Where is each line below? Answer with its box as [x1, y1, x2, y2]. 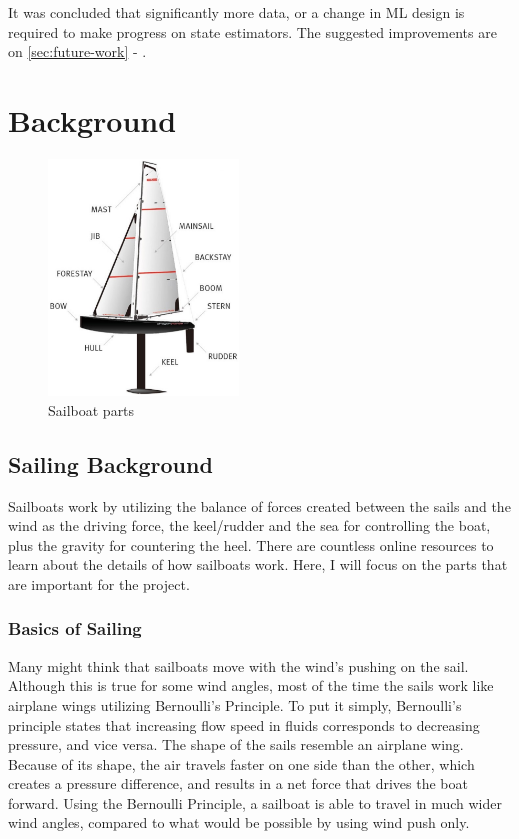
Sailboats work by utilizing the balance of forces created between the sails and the [8, 495, 511, 516]
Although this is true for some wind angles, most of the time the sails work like [8, 675, 494, 696]
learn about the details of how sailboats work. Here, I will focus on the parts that [8, 554, 508, 575]
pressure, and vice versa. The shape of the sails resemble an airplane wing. [8, 734, 464, 755]
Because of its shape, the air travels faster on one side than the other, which [8, 753, 475, 774]
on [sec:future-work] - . [8, 41, 147, 62]
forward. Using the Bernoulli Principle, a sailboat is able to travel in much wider [8, 792, 502, 813]
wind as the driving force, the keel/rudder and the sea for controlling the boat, [8, 515, 491, 536]
